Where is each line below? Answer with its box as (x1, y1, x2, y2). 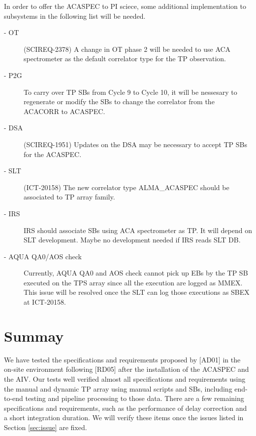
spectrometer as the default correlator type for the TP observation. (24, 53, 226, 64)
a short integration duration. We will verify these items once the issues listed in (4, 412, 244, 423)
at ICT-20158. (24, 297, 66, 307)
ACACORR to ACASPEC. (24, 106, 105, 116)
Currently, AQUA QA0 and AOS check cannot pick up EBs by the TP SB (24, 268, 248, 278)
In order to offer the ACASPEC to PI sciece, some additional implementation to (4, 1, 246, 11)
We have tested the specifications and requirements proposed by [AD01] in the (4, 354, 241, 364)
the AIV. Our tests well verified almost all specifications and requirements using (4, 373, 246, 384)
